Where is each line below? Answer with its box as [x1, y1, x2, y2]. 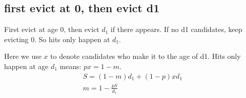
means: [60, 60, 82, 71]
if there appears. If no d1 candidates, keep [110, 24, 242, 35]
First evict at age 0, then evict [4, 24, 100, 35]
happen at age [4, 60, 48, 71]
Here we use [4, 51, 42, 61]
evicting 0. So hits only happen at [4, 34, 110, 44]
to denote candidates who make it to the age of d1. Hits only [50, 51, 241, 61]
